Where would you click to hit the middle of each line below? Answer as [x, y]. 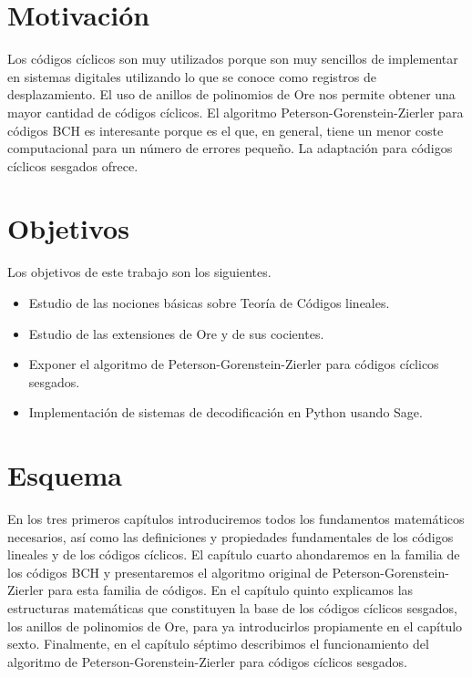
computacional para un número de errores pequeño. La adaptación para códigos [230, 148]
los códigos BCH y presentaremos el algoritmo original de [168, 572]
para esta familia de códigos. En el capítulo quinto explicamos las [231, 590]
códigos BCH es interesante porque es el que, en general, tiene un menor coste [226, 130]
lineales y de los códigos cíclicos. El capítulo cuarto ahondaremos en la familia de [234, 554]
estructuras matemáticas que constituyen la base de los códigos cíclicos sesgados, [232, 608]
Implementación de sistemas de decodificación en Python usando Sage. [226, 412]
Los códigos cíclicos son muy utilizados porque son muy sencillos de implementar [233, 59]
